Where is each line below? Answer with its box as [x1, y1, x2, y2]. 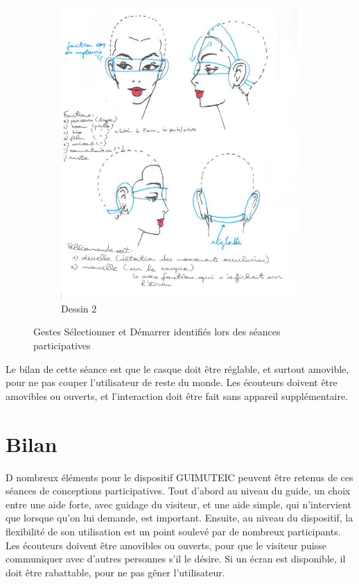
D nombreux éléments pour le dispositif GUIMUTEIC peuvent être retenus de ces [6, 469, 353, 484]
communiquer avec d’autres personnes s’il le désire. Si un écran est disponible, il [6, 551, 346, 566]
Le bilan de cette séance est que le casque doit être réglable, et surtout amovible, [6, 361, 349, 376]
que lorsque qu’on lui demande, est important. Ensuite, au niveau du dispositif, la [6, 510, 353, 525]
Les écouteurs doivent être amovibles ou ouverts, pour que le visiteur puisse [6, 537, 326, 552]
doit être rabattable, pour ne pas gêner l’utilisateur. [6, 565, 225, 579]
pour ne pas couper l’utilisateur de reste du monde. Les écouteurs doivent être [6, 375, 338, 390]
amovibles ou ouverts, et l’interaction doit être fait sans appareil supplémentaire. [6, 388, 349, 403]
